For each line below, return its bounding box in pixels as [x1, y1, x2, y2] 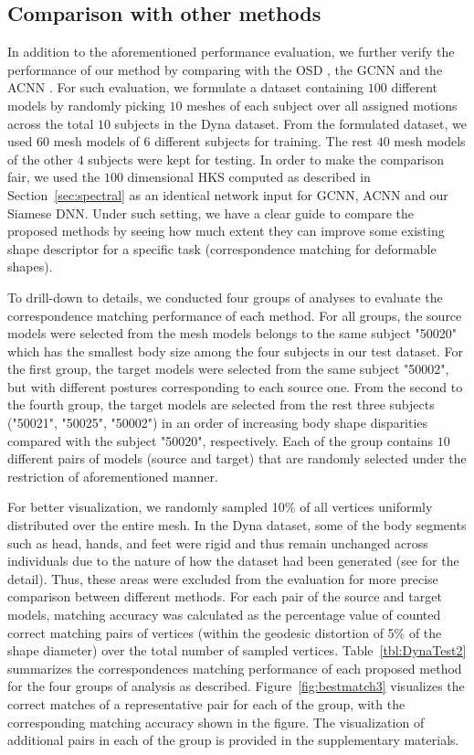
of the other [7, 149, 73, 168]
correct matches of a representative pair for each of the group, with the [7, 694, 406, 713]
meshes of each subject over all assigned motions [186, 95, 458, 114]
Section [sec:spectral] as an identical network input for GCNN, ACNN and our [7, 185, 448, 204]
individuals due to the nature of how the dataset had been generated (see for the [7, 551, 459, 570]
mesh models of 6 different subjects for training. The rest [53, 132, 373, 151]
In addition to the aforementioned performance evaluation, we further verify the [7, 42, 455, 61]
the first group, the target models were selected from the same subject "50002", [7, 359, 449, 378]
